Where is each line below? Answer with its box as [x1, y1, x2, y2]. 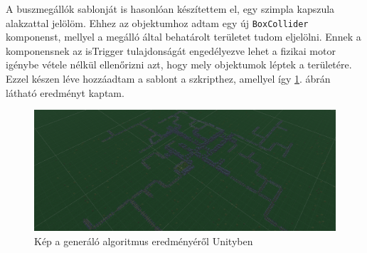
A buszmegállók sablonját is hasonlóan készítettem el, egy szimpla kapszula [6, 1, 335, 16]
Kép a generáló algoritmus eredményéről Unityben [34, 233, 253, 248]
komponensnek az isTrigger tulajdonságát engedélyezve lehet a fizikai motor [6, 43, 336, 58]
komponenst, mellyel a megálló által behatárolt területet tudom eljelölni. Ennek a [6, 29, 361, 44]
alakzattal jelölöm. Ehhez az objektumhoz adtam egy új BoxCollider [6, 15, 309, 30]
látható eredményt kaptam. [6, 85, 124, 100]
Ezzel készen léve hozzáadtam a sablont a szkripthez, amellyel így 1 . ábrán [6, 71, 331, 86]
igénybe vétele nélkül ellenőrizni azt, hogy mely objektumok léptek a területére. [6, 57, 352, 72]
